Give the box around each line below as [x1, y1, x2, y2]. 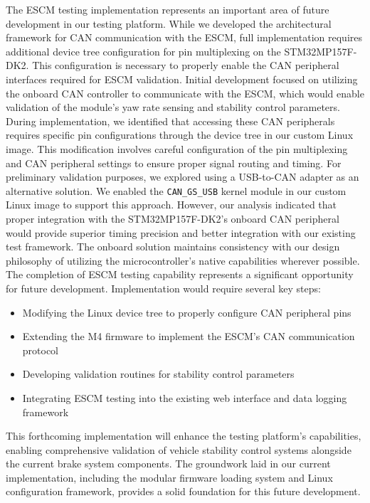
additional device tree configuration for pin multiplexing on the [6, 43, 281, 58]
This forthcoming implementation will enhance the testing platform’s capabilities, [6, 428, 361, 443]
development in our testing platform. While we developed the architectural [6, 16, 332, 31]
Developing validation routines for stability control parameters [22, 366, 295, 381]
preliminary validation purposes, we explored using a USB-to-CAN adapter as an [6, 169, 359, 184]
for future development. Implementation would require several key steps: [6, 280, 321, 295]
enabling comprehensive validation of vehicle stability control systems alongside [6, 442, 351, 457]
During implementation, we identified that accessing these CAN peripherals [6, 113, 335, 128]
